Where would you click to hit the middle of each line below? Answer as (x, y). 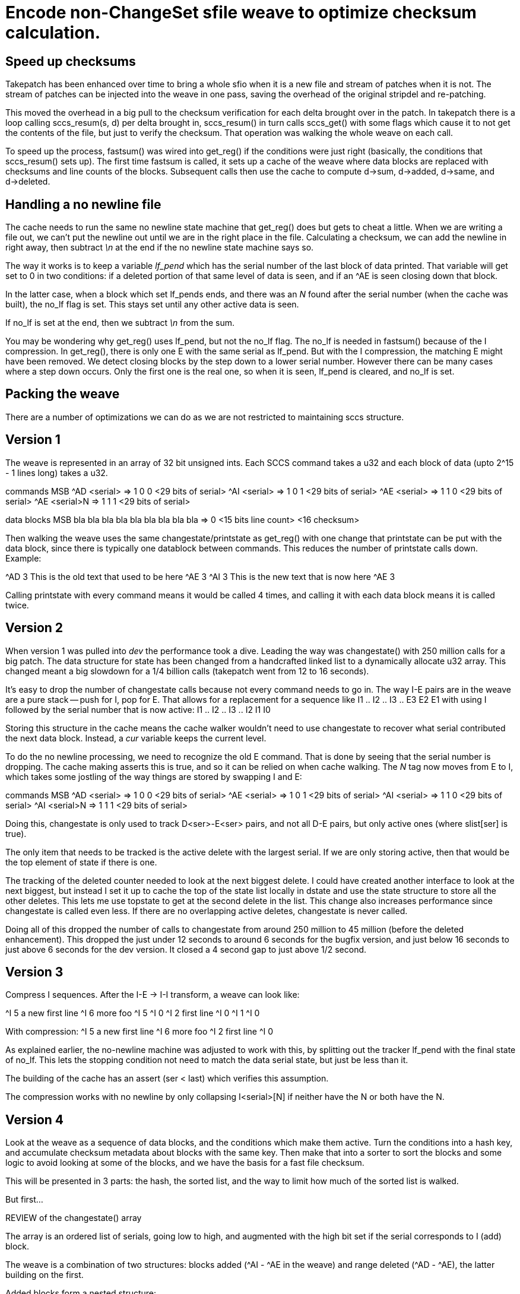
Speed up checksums (71, 61)
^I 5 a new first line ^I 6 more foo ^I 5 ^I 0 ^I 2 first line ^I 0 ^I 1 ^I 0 (133, 1013)
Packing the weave (63, 394)
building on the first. (45, 1275)
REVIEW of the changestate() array (74, 1218)
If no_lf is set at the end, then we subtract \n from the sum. (120, 323)
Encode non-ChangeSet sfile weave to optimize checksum (241, 12)
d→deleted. (28, 182)
